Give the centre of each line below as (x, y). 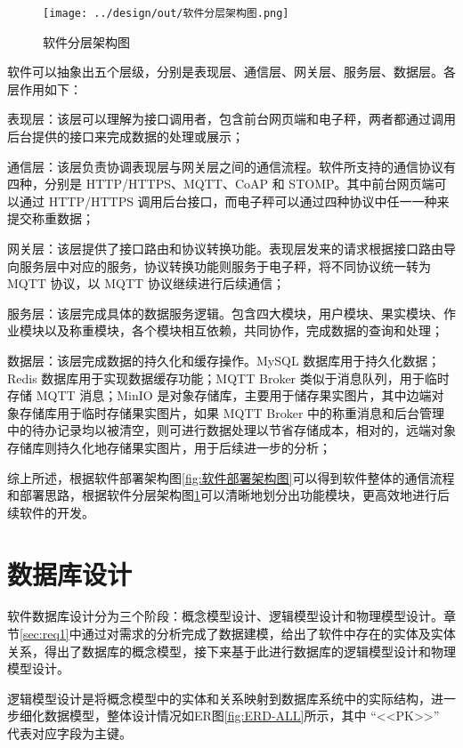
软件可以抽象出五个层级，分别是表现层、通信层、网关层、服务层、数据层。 (225, 72)
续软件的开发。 (51, 512)
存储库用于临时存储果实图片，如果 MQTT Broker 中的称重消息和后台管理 (232, 412)
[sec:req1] (45, 634)
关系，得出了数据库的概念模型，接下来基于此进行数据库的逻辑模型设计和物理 (231, 651)
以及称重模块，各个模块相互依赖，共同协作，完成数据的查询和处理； (244, 330)
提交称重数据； (51, 218)
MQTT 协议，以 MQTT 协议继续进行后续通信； (146, 283)
